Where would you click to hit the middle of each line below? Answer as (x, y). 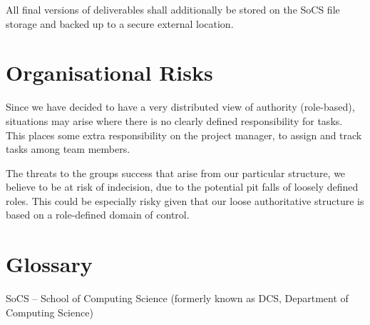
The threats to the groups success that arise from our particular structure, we (176, 172)
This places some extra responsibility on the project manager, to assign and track (184, 135)
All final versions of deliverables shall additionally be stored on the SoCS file (173, 9)
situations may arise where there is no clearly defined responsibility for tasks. (174, 120)
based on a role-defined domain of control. (98, 215)
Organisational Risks (109, 72)
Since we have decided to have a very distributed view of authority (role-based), (180, 107)
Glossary (49, 264)
